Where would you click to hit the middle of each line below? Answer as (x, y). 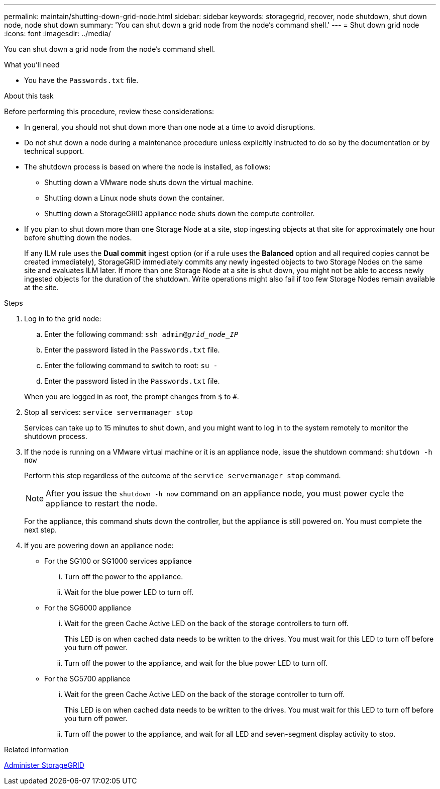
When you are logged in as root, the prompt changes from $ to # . (132, 397)
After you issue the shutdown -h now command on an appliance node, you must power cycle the (225, 493)
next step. (41, 530)
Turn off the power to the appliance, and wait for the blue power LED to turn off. (196, 663)
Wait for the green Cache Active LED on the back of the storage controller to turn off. (205, 694)
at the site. (41, 287)
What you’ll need (32, 65)
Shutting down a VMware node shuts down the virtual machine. (149, 182)
